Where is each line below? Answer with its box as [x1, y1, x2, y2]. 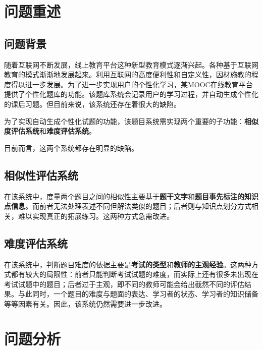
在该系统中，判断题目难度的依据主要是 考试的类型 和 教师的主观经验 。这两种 [4, 259, 251, 269]
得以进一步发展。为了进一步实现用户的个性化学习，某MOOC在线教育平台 [11, 79, 253, 89]
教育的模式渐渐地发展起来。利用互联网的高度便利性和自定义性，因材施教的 [4, 69, 251, 80]
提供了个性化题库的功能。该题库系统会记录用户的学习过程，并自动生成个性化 [4, 89, 258, 99]
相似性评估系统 [4, 167, 78, 183]
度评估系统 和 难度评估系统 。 [4, 126, 96, 136]
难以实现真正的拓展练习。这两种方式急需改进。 [18, 210, 174, 221]
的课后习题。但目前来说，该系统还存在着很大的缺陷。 [4, 98, 181, 109]
